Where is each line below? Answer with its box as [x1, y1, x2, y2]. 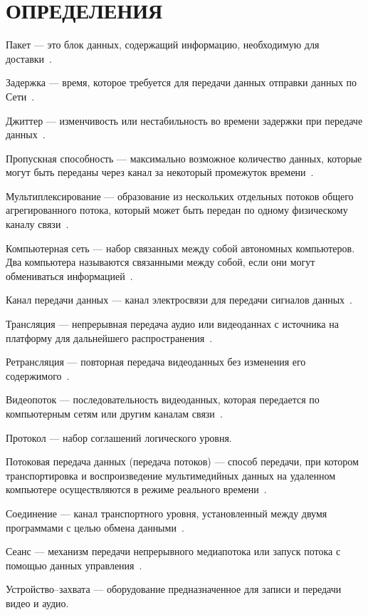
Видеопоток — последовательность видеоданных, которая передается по [6, 392, 320, 407]
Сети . [6, 88, 35, 103]
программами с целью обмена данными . [6, 520, 184, 534]
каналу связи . [6, 217, 69, 232]
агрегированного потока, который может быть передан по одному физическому [6, 202, 348, 217]
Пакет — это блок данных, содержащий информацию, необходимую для [6, 37, 320, 52]
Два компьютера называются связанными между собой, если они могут [6, 254, 315, 269]
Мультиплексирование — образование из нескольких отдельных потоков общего [6, 188, 354, 203]
